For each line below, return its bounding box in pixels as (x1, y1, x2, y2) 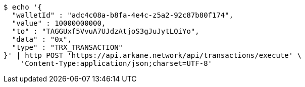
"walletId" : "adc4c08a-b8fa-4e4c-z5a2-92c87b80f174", (12, 11, 234, 19)
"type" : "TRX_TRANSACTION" (12, 43, 123, 51)
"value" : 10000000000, (12, 19, 106, 27)
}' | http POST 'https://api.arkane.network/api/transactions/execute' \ (4, 51, 302, 59)
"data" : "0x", (12, 35, 72, 43)
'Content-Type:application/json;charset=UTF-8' (20, 59, 213, 67)
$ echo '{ (4, 3, 42, 11)
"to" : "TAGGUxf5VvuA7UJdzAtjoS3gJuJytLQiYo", (12, 27, 199, 35)
